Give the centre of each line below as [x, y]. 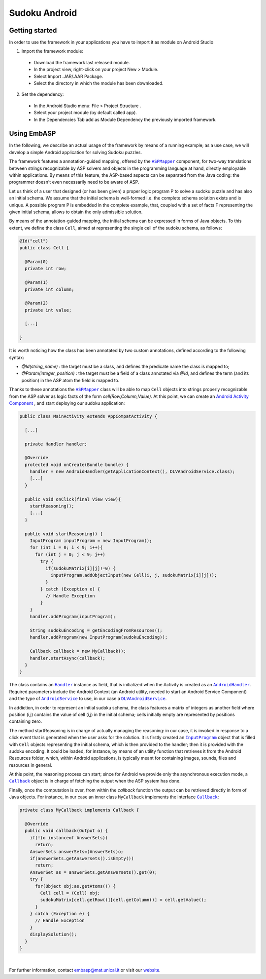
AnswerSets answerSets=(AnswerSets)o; [77, 851]
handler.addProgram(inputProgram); [73, 617]
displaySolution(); [53, 935]
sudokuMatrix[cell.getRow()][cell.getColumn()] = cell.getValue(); [123, 900]
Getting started [33, 30]
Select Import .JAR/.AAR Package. [68, 76]
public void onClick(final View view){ [73, 499]
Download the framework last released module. [82, 62]
